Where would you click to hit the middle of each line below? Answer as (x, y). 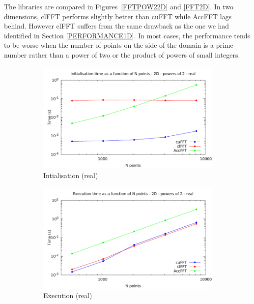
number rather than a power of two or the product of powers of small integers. (122, 54)
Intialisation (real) (71, 175)
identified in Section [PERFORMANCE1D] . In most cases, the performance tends (127, 35)
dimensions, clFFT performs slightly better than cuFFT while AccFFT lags (118, 16)
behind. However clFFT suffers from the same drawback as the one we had (117, 26)
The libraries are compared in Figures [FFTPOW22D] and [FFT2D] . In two (119, 6)
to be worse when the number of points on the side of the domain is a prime (119, 45)
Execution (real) (68, 295)
